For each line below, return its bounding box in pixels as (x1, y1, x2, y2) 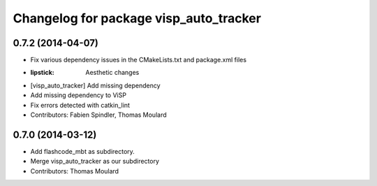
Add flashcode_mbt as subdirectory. (30, 147, 135, 155)
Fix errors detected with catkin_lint (30, 101, 131, 109)
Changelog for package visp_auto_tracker (13, 10, 262, 26)
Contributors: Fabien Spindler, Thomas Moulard (30, 110, 167, 119)
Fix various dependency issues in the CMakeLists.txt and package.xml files (30, 56, 247, 64)
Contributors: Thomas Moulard (30, 166, 119, 175)
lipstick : (30, 69, 55, 77)
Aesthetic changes (85, 69, 140, 77)
